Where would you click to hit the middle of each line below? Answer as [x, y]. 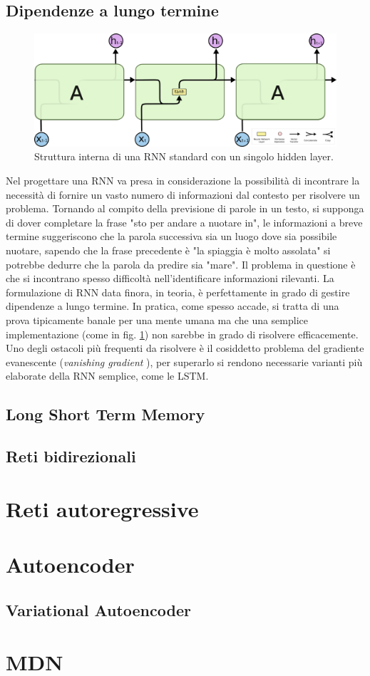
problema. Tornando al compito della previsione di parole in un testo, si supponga [185, 208]
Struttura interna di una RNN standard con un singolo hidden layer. [184, 156]
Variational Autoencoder [98, 609]
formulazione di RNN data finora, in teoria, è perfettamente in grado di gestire [178, 292]
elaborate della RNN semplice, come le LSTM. [107, 376]
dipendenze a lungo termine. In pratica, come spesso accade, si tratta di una [173, 306]
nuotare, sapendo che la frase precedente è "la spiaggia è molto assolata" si [168, 250]
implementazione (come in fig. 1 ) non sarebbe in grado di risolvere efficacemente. [182, 334]
